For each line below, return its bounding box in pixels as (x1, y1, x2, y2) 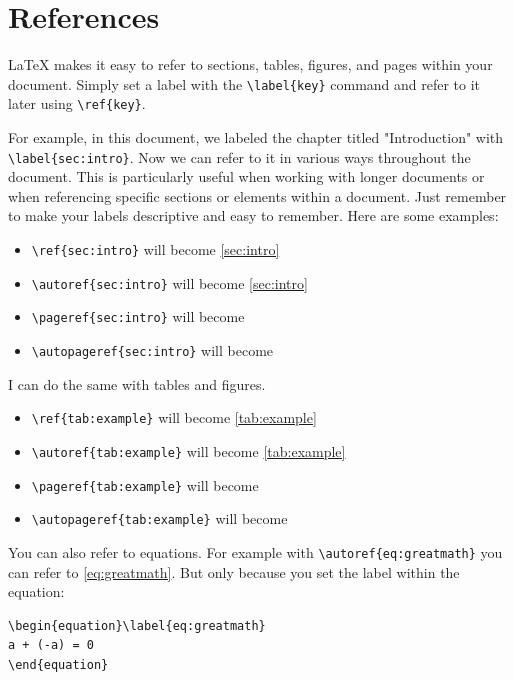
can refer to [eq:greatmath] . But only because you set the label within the (8, 561, 460, 582)
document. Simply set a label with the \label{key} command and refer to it (8, 73, 481, 94)
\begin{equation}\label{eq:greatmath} (8, 618, 266, 633)
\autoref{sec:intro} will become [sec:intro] (31, 272, 308, 293)
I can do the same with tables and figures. (8, 373, 266, 394)
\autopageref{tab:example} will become (31, 508, 288, 529)
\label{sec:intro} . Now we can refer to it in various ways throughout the (8, 146, 471, 167)
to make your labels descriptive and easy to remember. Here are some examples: (8, 205, 499, 226)
